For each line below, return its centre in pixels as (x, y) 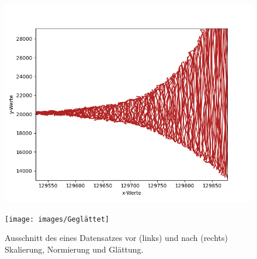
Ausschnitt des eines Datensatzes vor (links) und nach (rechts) (116, 238)
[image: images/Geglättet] (57, 219)
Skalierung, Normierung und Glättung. (74, 249)
